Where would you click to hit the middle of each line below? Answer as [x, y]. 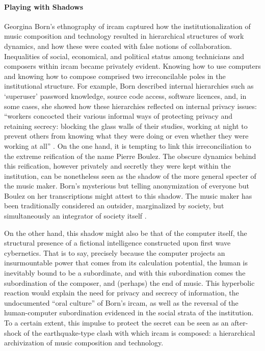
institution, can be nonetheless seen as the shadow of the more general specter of [130, 175]
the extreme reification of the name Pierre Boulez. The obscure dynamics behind [130, 156]
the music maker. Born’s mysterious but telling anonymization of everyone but [127, 186]
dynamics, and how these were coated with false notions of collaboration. [118, 46]
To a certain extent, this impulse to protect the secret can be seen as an [116, 323]
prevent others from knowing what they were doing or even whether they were [126, 136]
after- [240, 323]
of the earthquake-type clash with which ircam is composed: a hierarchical [139, 332]
